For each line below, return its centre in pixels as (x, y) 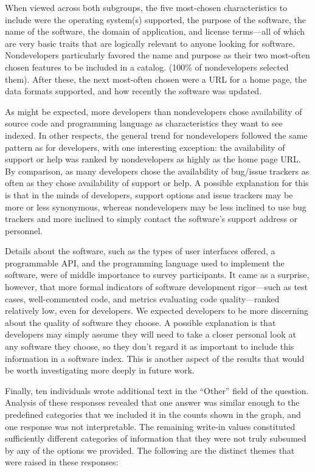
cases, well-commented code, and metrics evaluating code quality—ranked (142, 298)
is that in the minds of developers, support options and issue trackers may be (149, 194)
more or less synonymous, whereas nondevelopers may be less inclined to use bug (156, 206)
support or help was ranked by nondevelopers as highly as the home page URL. (153, 159)
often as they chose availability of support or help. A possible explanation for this (157, 183)
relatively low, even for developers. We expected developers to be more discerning (157, 311)
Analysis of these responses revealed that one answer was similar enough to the (152, 402)
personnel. (24, 230)
